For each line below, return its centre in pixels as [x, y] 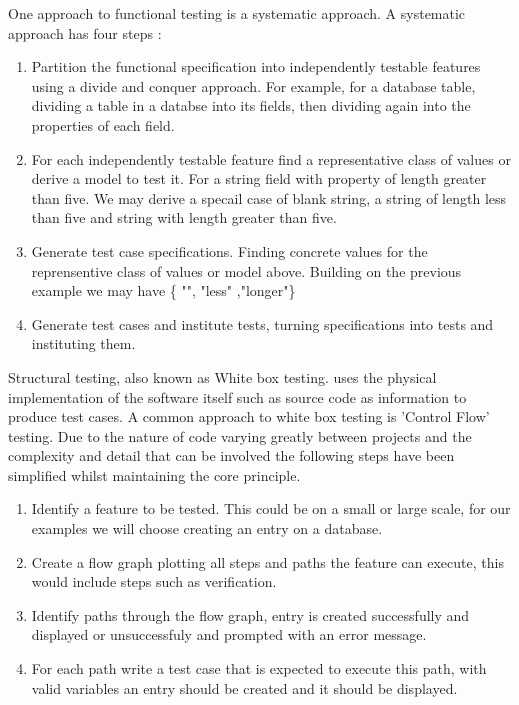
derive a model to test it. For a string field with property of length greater [259, 178]
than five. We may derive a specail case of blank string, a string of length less [269, 197]
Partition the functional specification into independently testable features [256, 66]
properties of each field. [103, 124]
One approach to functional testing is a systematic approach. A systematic [237, 13]
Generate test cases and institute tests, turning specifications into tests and [262, 323]
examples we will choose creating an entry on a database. [207, 528]
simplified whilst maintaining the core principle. [154, 474]
